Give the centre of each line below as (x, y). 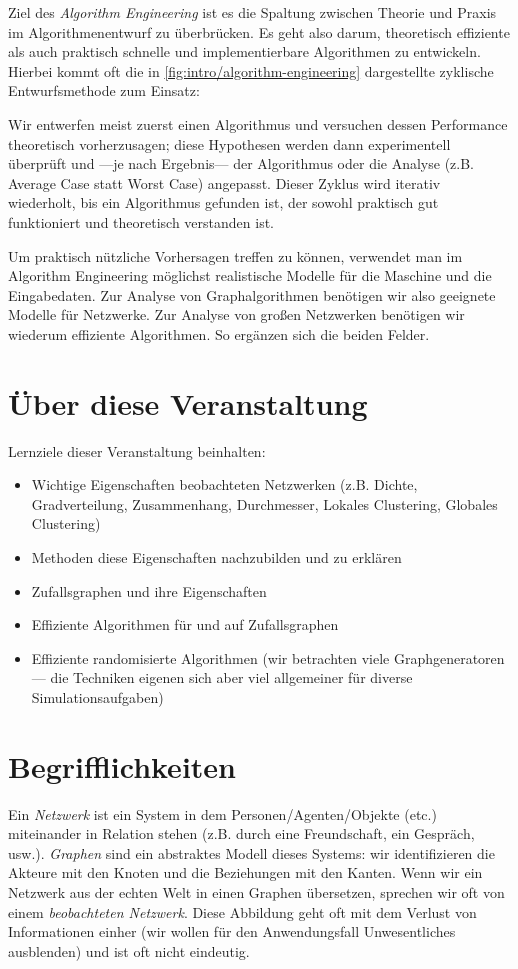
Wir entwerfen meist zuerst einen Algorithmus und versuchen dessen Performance (258, 123)
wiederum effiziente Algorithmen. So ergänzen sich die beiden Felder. (219, 333)
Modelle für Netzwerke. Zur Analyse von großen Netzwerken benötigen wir (236, 314)
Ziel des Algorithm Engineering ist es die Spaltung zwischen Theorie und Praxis (252, 12)
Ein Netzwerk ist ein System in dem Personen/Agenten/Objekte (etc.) (222, 813)
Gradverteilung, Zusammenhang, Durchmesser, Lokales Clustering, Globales (264, 503)
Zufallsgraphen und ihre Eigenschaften (149, 590)
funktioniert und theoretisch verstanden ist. (141, 221)
